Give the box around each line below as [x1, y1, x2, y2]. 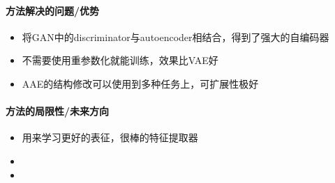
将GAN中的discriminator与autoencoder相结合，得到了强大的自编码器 [22, 29, 329, 44]
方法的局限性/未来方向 [6, 104, 110, 118]
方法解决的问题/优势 [6, 3, 100, 17]
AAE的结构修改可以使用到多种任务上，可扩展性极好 [22, 76, 259, 90]
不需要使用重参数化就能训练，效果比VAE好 [22, 53, 218, 67]
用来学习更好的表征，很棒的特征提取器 [22, 130, 198, 145]
